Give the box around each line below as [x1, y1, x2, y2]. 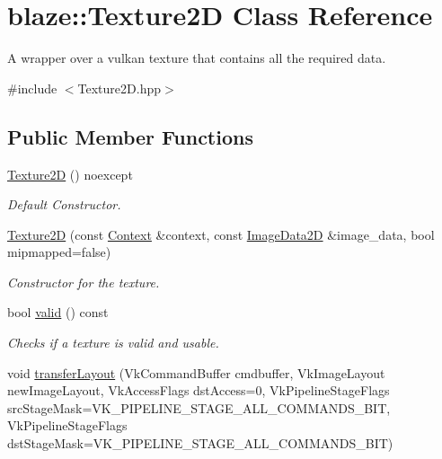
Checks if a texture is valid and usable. [7, 333, 219, 352]
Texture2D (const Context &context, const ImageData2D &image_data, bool [7, 225, 435, 243]
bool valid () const [7, 303, 109, 322]
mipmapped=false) [7, 243, 111, 261]
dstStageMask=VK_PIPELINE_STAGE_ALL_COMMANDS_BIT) [7, 434, 393, 453]
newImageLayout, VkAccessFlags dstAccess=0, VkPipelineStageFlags [7, 381, 390, 400]
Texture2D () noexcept [7, 164, 133, 183]
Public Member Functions [7, 122, 253, 150]
